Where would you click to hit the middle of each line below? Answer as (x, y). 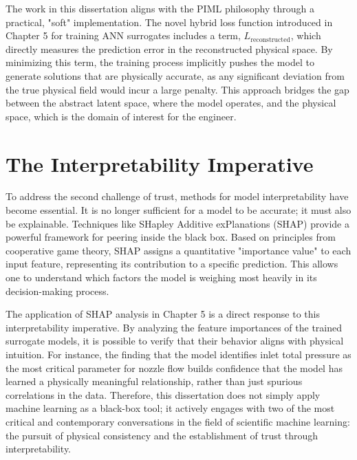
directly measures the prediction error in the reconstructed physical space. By (169, 48)
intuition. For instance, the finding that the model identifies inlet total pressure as (178, 354)
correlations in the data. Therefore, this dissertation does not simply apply (163, 394)
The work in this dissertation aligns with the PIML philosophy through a (160, 8)
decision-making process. (57, 291)
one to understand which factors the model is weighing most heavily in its (161, 277)
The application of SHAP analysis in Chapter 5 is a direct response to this (163, 314)
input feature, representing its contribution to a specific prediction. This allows (172, 264)
